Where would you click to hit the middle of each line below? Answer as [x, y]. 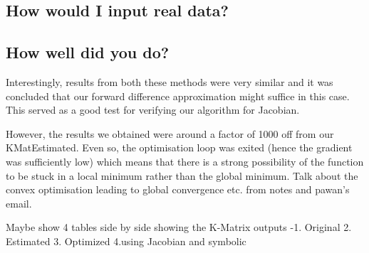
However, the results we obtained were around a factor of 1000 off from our [170, 133]
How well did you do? [88, 52]
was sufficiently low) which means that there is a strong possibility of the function [185, 161]
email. [19, 203]
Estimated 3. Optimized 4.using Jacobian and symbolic [126, 241]
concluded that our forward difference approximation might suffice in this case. [178, 96]
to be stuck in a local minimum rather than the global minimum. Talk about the [182, 175]
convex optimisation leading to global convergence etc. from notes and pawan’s [178, 189]
